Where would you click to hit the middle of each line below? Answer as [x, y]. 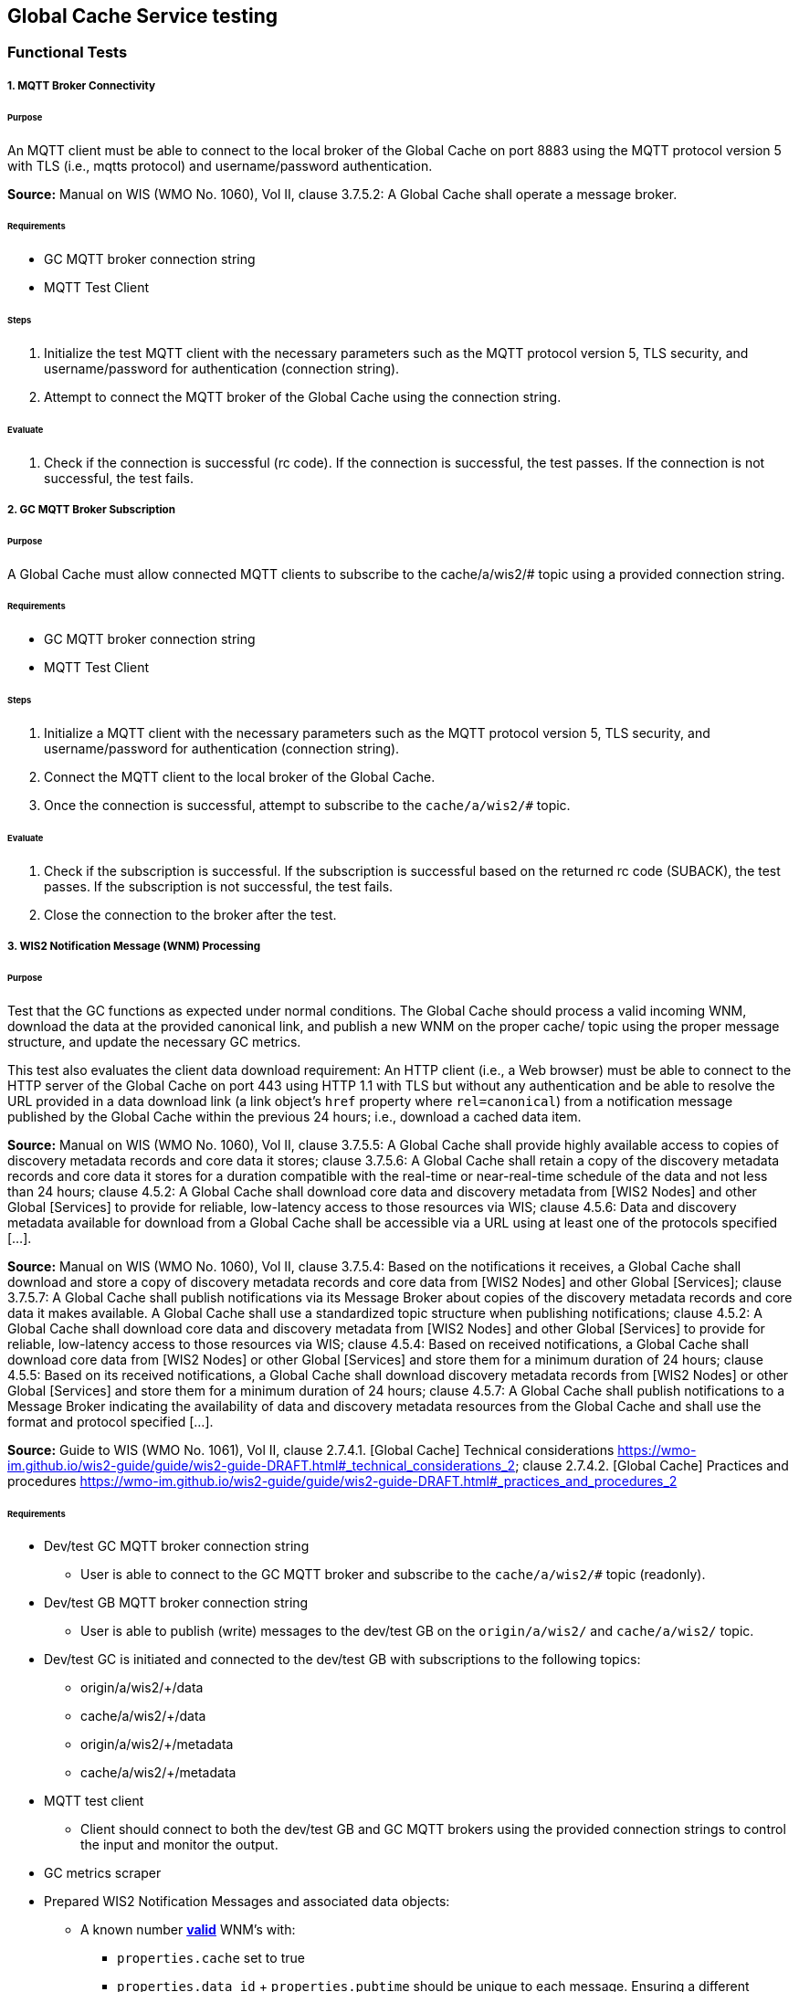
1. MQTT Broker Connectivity [82, 85]
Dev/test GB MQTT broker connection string [176, 1603]
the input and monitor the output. [179, 1845]
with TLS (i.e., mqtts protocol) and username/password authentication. [220, 165]
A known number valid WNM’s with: [188, 1930]
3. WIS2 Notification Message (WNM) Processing [134, 947]
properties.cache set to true [211, 1958]
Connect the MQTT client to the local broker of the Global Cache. [240, 777]
